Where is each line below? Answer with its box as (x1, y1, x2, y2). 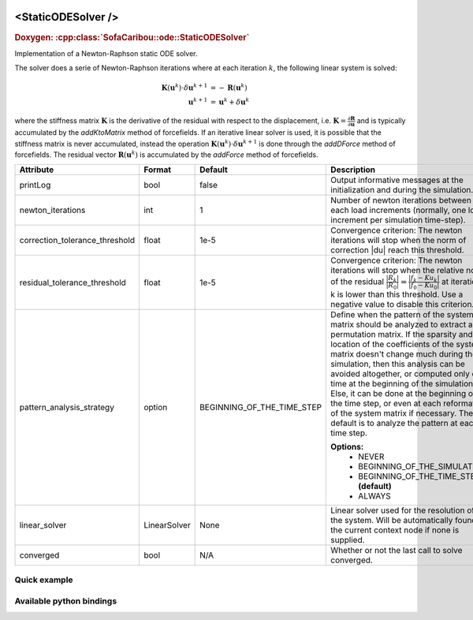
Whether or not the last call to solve (330, 544, 463, 555)
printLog (19, 180, 51, 191)
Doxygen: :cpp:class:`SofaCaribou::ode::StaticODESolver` (14, 32, 250, 43)
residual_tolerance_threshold (19, 277, 126, 288)
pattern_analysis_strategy (19, 402, 114, 413)
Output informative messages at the (330, 174, 464, 185)
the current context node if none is (330, 525, 460, 536)
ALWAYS (358, 490, 392, 501)
